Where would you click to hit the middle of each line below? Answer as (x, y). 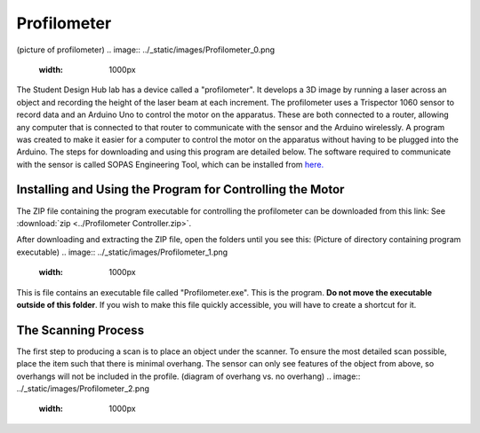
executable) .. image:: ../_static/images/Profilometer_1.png (122, 252)
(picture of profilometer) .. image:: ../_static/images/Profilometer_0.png (146, 50)
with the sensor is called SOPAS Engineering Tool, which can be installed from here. (170, 164)
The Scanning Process (80, 330)
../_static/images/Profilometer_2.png (83, 389)
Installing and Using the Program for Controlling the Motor (180, 189)
